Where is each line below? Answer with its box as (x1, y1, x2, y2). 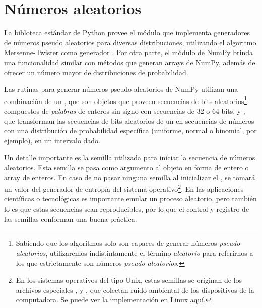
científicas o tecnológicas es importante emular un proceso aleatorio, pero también (4, 193, 257, 204)
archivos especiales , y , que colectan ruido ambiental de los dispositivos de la (16, 284, 254, 295)
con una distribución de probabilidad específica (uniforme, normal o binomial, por (4, 125, 257, 136)
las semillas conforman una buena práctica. (4, 213, 137, 224)
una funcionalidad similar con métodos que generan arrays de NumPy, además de (4, 57, 255, 67)
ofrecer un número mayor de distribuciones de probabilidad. (4, 67, 188, 77)
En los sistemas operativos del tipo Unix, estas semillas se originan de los (16, 274, 242, 285)
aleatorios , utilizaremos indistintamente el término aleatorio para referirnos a (16, 247, 253, 258)
